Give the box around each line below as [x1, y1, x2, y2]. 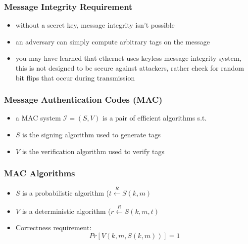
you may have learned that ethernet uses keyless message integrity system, [15, 53, 242, 63]
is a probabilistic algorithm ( [22, 188, 109, 198]
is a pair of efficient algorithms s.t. [102, 113, 207, 123]
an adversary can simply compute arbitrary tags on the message [15, 36, 210, 46]
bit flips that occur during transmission [15, 72, 135, 82]
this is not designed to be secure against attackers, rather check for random [15, 63, 244, 73]
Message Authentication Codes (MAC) [4, 93, 163, 106]
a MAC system [15, 113, 61, 123]
